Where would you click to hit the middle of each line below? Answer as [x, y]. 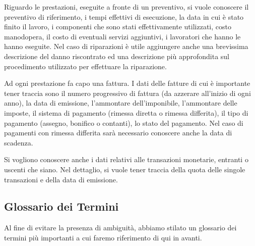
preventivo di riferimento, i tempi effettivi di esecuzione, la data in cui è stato [124, 16]
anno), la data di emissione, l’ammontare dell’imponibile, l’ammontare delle [121, 103]
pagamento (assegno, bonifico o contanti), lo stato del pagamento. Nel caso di [124, 122]
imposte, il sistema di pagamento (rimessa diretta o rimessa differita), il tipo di [126, 112]
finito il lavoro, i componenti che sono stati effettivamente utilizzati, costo [118, 27]
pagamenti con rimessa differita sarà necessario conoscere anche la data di [118, 133]
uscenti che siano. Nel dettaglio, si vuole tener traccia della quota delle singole [125, 169]
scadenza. [19, 142]
